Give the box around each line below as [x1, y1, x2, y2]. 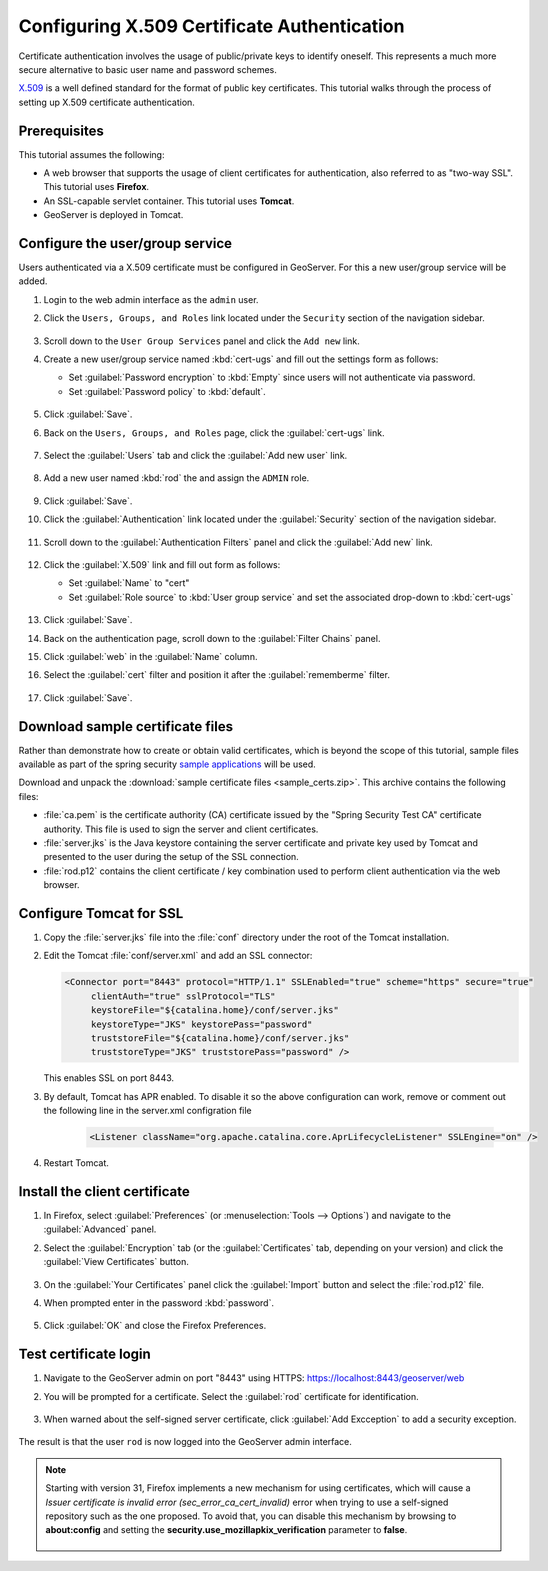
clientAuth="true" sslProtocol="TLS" [90, 990, 276, 1002]
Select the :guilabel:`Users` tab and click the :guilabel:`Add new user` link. [43, 450, 348, 461]
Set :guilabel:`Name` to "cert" [68, 577, 190, 589]
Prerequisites [18, 122, 104, 139]
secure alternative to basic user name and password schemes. [18, 63, 277, 75]
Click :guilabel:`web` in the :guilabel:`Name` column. [43, 650, 258, 662]
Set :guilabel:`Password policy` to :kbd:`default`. [68, 385, 267, 397]
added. [18, 275, 48, 287]
